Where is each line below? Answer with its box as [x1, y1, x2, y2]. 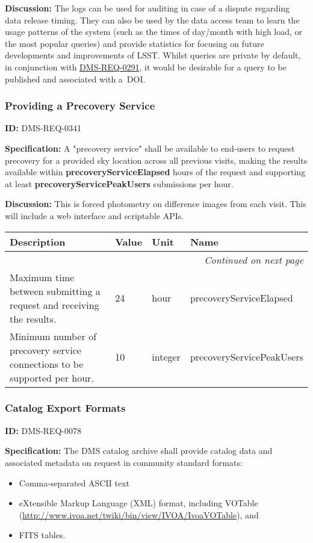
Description [10, 234, 66, 249]
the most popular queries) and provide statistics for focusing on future [5, 37, 264, 49]
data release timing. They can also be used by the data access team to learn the [5, 13, 300, 26]
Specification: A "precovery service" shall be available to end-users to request [5, 141, 295, 154]
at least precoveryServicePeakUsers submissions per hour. [5, 177, 234, 190]
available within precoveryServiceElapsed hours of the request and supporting [5, 166, 306, 178]
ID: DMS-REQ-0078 [5, 424, 81, 436]
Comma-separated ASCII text [19, 476, 130, 489]
